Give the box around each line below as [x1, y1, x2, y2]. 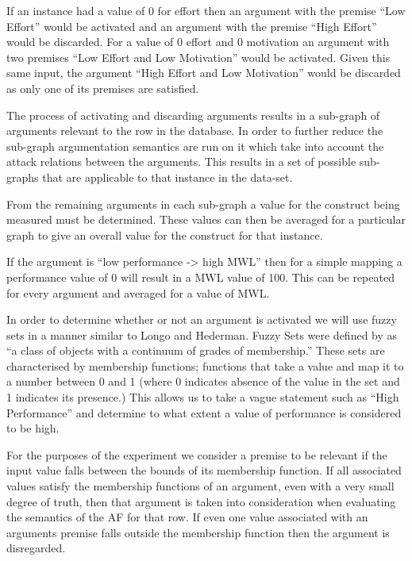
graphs [6, 168, 39, 185]
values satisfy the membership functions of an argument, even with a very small [6, 478, 395, 494]
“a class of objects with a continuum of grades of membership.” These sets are [6, 342, 385, 359]
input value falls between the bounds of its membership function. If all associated [6, 462, 402, 478]
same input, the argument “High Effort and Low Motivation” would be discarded [6, 64, 401, 81]
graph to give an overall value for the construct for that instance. [6, 226, 323, 243]
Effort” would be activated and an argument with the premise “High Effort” [6, 17, 377, 34]
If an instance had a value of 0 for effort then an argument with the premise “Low [6, 2, 406, 18]
